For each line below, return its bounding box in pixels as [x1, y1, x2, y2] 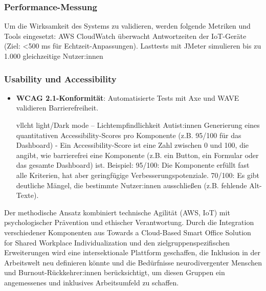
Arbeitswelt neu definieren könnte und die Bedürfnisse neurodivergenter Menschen [4, 257, 262, 267]
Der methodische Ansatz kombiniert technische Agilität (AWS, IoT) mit [4, 207, 230, 217]
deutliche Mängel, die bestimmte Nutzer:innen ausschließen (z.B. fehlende [16, 180, 247, 190]
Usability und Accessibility [4, 72, 117, 85]
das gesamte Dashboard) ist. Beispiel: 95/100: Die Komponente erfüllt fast [16, 160, 250, 170]
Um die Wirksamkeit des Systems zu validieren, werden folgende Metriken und [4, 20, 251, 31]
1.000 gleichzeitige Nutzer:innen [4, 51, 103, 61]
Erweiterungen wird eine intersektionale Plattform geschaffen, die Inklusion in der [4, 247, 260, 258]
